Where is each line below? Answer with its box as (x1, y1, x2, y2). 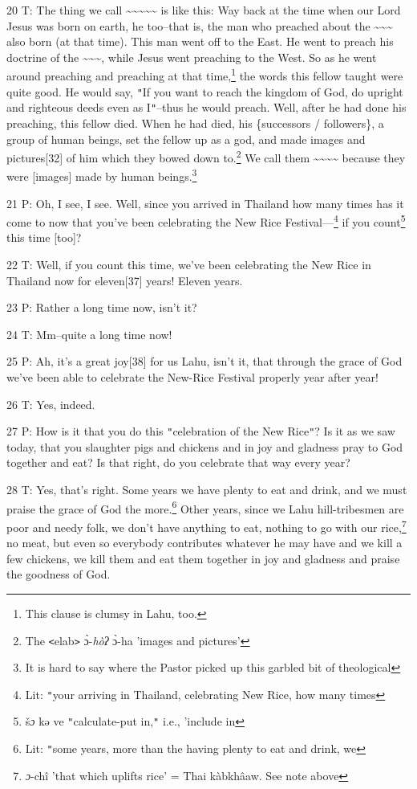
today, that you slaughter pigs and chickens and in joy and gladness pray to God (6, 438, 403, 455)
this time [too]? (6, 229, 82, 246)
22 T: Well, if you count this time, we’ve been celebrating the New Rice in (6, 256, 371, 273)
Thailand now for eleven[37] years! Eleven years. (6, 272, 243, 288)
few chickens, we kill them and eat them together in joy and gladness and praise (6, 550, 400, 566)
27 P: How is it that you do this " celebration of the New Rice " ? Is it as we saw (6, 423, 395, 439)
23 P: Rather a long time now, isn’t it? (6, 299, 197, 316)
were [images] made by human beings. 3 (6, 166, 197, 185)
